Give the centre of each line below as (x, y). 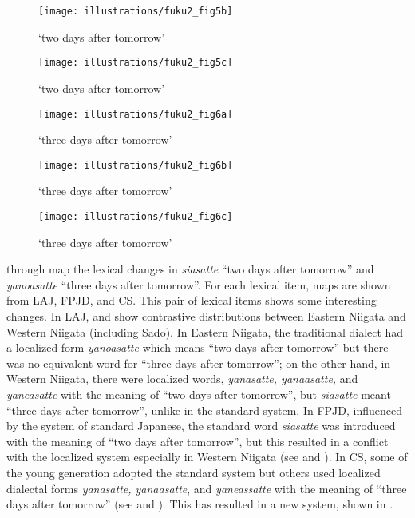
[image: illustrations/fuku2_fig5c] (136, 63)
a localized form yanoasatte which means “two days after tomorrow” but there (198, 347)
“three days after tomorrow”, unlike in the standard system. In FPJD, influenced (204, 410)
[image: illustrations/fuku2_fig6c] (136, 217)
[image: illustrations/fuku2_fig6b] (136, 165)
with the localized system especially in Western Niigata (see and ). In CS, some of (207, 457)
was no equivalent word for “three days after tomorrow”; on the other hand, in (199, 363)
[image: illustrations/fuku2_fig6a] (136, 114)
